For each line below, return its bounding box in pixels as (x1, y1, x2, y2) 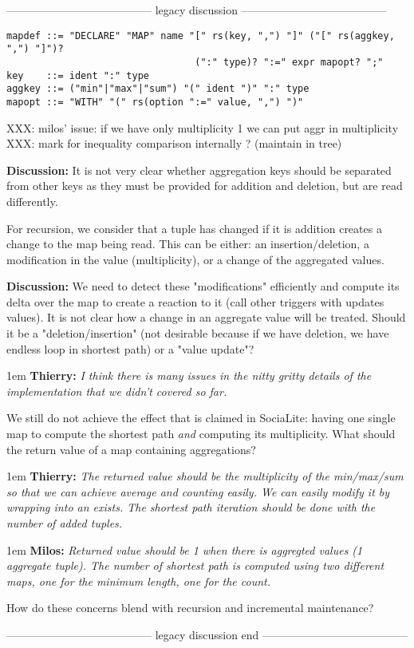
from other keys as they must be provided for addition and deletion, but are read (6, 177, 403, 194)
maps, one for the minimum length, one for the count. (6, 572, 271, 589)
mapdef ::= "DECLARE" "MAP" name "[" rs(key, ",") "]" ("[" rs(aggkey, (6, 30, 395, 41)
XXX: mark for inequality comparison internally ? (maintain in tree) (6, 135, 342, 152)
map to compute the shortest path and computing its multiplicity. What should (6, 425, 396, 442)
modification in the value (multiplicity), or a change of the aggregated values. (6, 251, 384, 267)
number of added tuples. (6, 515, 123, 531)
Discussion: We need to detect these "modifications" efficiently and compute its (6, 278, 400, 294)
